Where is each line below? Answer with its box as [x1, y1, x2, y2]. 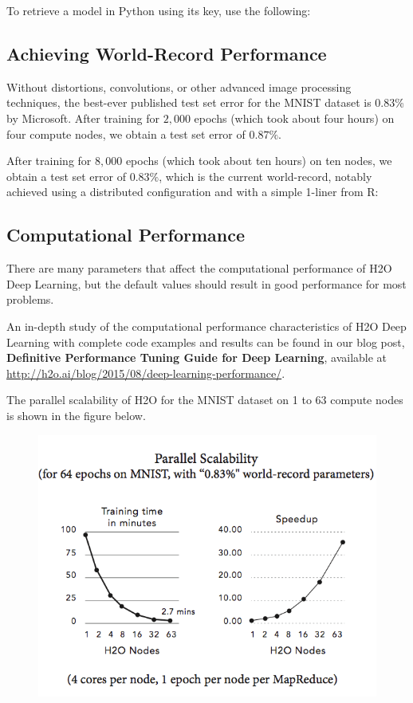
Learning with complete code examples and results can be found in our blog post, [6, 333, 405, 350]
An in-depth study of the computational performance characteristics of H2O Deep [6, 317, 407, 334]
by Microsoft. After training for [6, 109, 159, 126]
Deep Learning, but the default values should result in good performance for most [6, 275, 407, 292]
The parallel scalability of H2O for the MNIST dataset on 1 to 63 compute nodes [6, 391, 403, 408]
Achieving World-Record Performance [6, 41, 327, 65]
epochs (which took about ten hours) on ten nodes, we [125, 152, 392, 169]
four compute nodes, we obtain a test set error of [6, 125, 246, 142]
